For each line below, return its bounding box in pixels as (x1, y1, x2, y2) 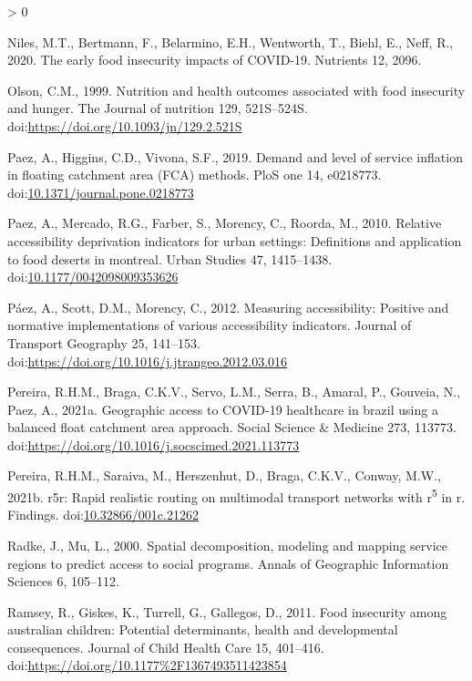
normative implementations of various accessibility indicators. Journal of (7, 315, 412, 335)
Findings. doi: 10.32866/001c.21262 (7, 505, 199, 524)
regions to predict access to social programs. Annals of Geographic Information (7, 553, 449, 573)
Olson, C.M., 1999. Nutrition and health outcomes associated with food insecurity (7, 80, 466, 99)
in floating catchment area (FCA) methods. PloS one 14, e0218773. (7, 165, 382, 184)
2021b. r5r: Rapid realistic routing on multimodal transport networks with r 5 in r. (7, 485, 466, 506)
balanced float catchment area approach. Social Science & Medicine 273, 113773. (7, 418, 457, 437)
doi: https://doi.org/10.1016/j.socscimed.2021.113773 (7, 435, 300, 454)
